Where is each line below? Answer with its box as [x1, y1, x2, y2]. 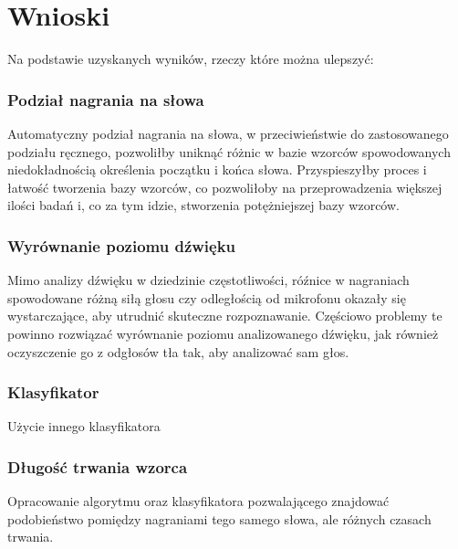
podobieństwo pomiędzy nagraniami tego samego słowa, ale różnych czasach [7, 509, 432, 528]
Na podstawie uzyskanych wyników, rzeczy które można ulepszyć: [7, 49, 374, 69]
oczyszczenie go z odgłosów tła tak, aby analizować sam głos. [7, 342, 349, 361]
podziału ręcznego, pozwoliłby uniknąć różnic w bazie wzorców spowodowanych [7, 142, 451, 161]
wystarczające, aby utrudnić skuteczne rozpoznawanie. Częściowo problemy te [7, 306, 442, 325]
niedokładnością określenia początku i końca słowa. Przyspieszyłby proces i [7, 160, 427, 179]
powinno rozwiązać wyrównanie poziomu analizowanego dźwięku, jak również [7, 323, 439, 343]
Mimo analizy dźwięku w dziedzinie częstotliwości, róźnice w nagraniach [7, 270, 410, 290]
